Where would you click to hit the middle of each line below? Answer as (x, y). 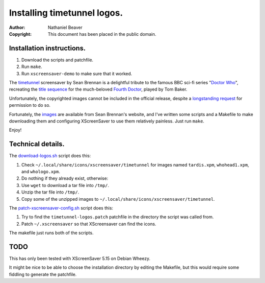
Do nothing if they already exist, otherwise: (65, 178)
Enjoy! (15, 130)
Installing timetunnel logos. (66, 13)
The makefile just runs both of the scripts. (51, 233)
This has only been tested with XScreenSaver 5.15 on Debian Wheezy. (80, 259)
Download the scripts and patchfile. (57, 60)
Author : (17, 27)
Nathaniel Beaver (65, 27)
